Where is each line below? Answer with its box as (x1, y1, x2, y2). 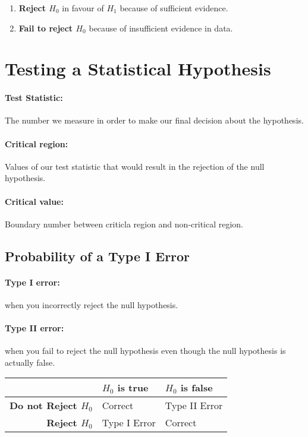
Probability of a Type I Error (5, 246, 190, 265)
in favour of (62, 2, 104, 14)
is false (180, 381, 213, 395)
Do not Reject (10, 398, 77, 413)
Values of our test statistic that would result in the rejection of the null (5, 160, 265, 172)
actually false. (5, 356, 55, 368)
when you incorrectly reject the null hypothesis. (5, 298, 178, 311)
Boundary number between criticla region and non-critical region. (5, 217, 244, 230)
